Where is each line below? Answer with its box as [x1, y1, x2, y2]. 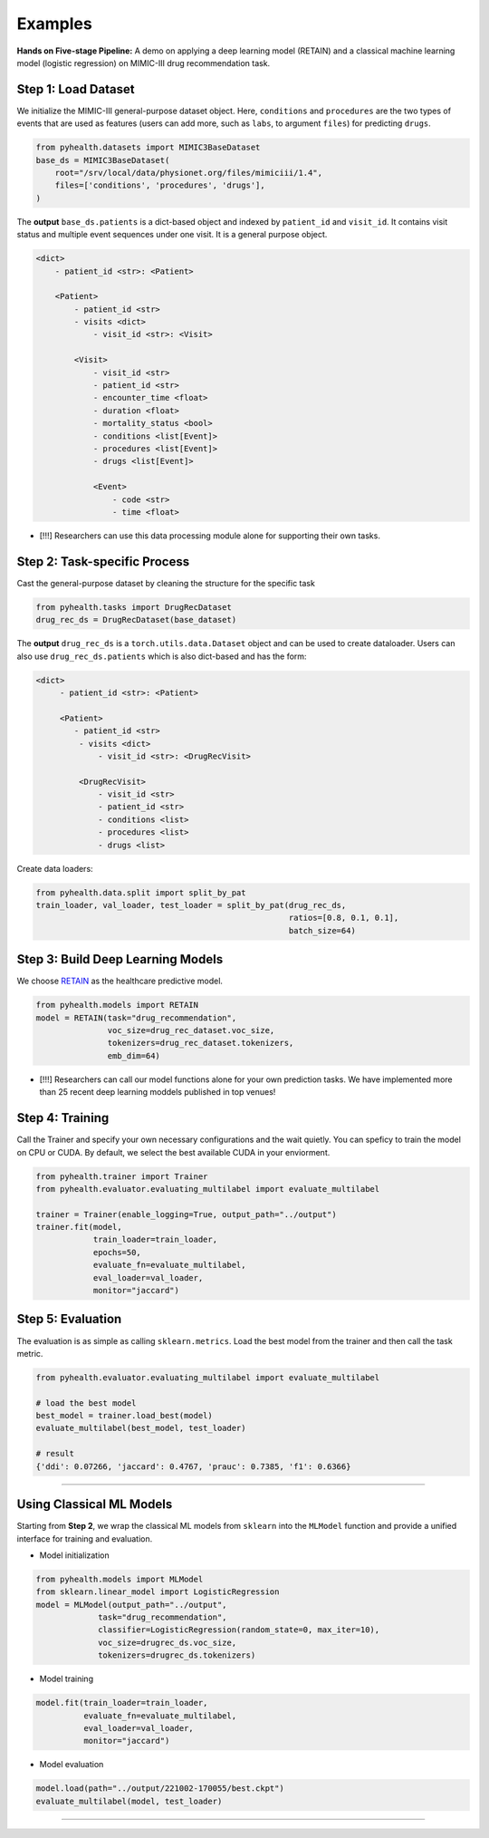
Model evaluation [39, 1759, 104, 1770]
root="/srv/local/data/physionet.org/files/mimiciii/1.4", [54, 168, 323, 178]
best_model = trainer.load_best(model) [35, 1410, 213, 1421]
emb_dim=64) [107, 1050, 160, 1060]
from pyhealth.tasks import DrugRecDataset [35, 602, 233, 612]
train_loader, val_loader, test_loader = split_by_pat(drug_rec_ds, [35, 900, 347, 911]
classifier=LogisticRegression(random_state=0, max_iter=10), [98, 1625, 380, 1635]
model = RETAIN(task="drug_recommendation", [35, 1012, 237, 1023]
